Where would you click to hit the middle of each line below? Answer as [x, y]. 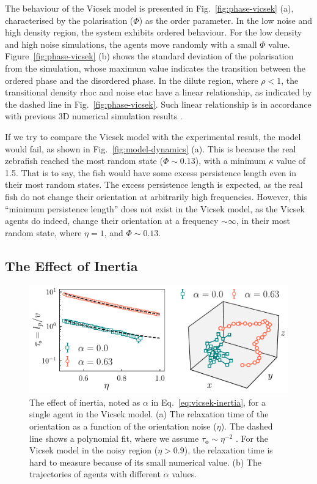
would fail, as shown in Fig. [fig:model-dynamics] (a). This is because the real [151, 148]
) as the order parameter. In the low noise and [226, 20]
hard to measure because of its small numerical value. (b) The [145, 462]
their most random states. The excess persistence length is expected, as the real [154, 184]
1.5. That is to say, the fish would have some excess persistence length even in [151, 172]
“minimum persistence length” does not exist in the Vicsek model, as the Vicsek [155, 208]
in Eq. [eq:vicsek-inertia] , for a [209, 402]
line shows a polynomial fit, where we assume [114, 438]
